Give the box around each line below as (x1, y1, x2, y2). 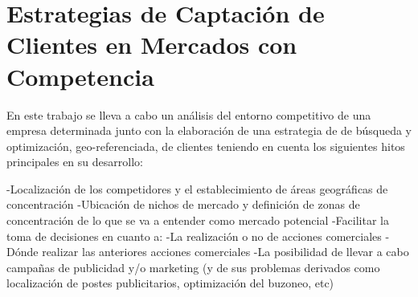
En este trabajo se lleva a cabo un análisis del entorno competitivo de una (6, 106, 371, 123)
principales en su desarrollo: (6, 153, 143, 170)
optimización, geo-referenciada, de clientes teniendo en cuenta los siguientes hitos (6, 137, 405, 154)
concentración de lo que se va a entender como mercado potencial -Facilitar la (6, 212, 389, 229)
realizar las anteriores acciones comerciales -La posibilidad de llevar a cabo (42, 243, 409, 260)
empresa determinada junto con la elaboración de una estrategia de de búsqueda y (6, 122, 412, 139)
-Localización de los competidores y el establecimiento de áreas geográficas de (6, 180, 388, 197)
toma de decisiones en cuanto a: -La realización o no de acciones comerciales (6, 227, 382, 244)
